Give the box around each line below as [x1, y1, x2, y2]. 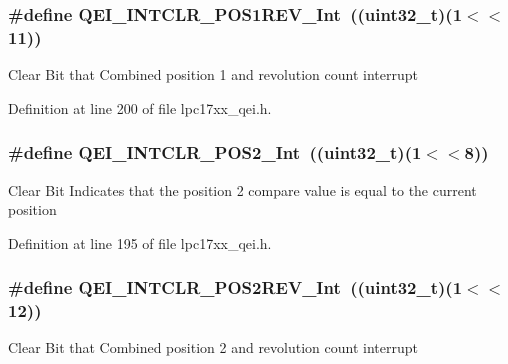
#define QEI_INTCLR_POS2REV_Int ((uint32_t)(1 [8, 275, 463, 300]
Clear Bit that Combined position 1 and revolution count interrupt [8, 64, 418, 85]
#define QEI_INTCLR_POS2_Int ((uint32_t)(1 [8, 140, 422, 165]
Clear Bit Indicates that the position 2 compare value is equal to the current [8, 179, 477, 200]
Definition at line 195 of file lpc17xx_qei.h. [8, 232, 272, 253]
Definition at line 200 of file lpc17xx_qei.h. [8, 97, 272, 118]
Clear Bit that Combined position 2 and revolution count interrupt [8, 337, 418, 358]
